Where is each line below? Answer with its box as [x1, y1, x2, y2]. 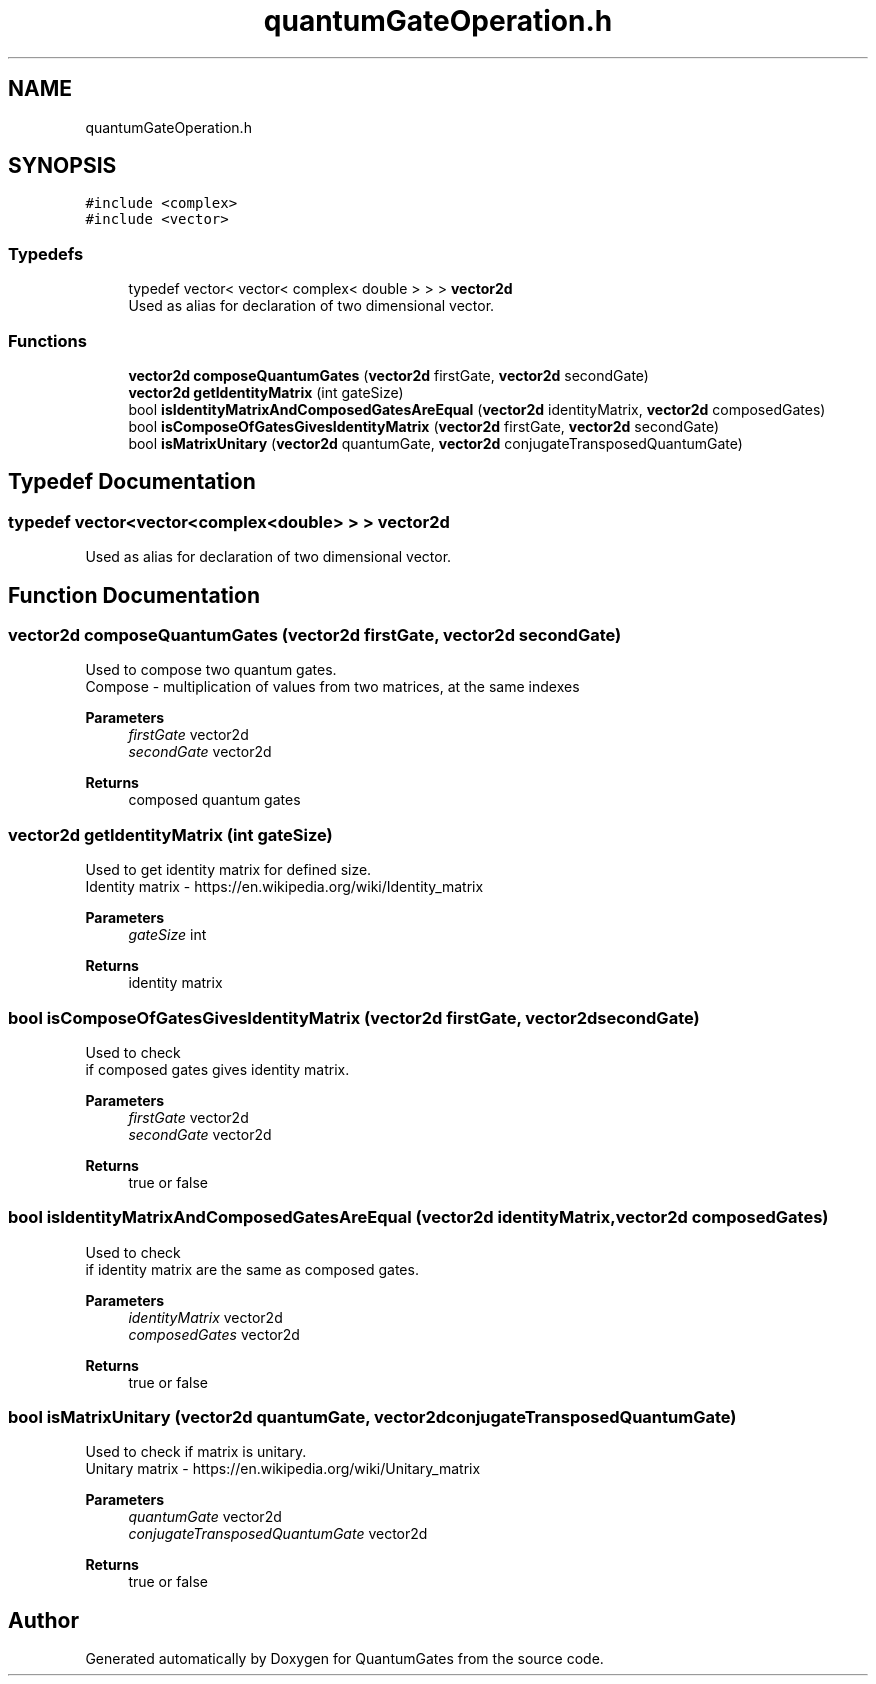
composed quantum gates [128, 791, 301, 809]
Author [8, 1607, 79, 1633]
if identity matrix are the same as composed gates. [85, 1260, 419, 1278]
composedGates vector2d [128, 1325, 300, 1343]
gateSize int [128, 926, 207, 944]
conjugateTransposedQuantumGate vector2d [128, 1525, 428, 1543]
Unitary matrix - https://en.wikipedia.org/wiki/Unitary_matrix [85, 1460, 481, 1478]
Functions [8, 330, 87, 351]
